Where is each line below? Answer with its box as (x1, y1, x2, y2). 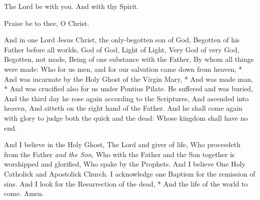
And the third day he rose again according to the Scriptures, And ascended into (4, 93, 249, 103)
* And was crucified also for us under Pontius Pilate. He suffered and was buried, (4, 83, 253, 94)
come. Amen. (4, 188, 44, 199)
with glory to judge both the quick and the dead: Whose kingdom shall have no (4, 112, 248, 123)
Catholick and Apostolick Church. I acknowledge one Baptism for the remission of (4, 168, 255, 179)
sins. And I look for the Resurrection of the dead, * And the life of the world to (4, 178, 248, 189)
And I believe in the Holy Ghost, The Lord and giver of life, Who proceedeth (4, 139, 241, 150)
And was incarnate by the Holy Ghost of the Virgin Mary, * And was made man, (4, 73, 253, 84)
